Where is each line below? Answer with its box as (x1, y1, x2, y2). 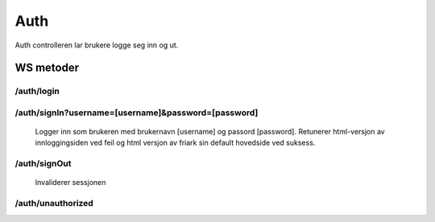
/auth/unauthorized (14, 198, 94, 209)
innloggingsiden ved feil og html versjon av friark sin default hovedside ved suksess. (35, 138, 316, 148)
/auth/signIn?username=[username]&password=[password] (14, 107, 259, 118)
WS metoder (14, 61, 80, 75)
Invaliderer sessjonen (35, 178, 106, 187)
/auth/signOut (14, 158, 72, 169)
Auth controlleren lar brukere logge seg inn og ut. (14, 40, 179, 50)
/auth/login (14, 85, 60, 97)
